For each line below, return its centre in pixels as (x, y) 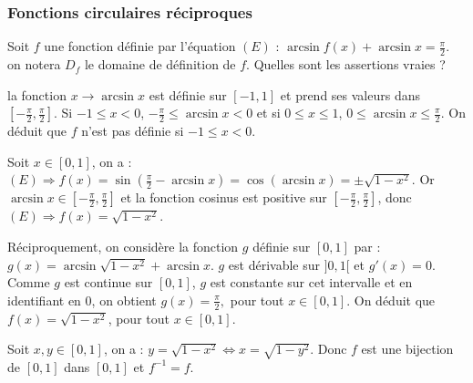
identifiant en (44, 300)
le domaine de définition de (160, 64)
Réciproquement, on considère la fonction (123, 247)
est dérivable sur (274, 264)
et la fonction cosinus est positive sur (224, 197)
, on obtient (124, 300)
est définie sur (188, 94)
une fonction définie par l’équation (140, 46)
